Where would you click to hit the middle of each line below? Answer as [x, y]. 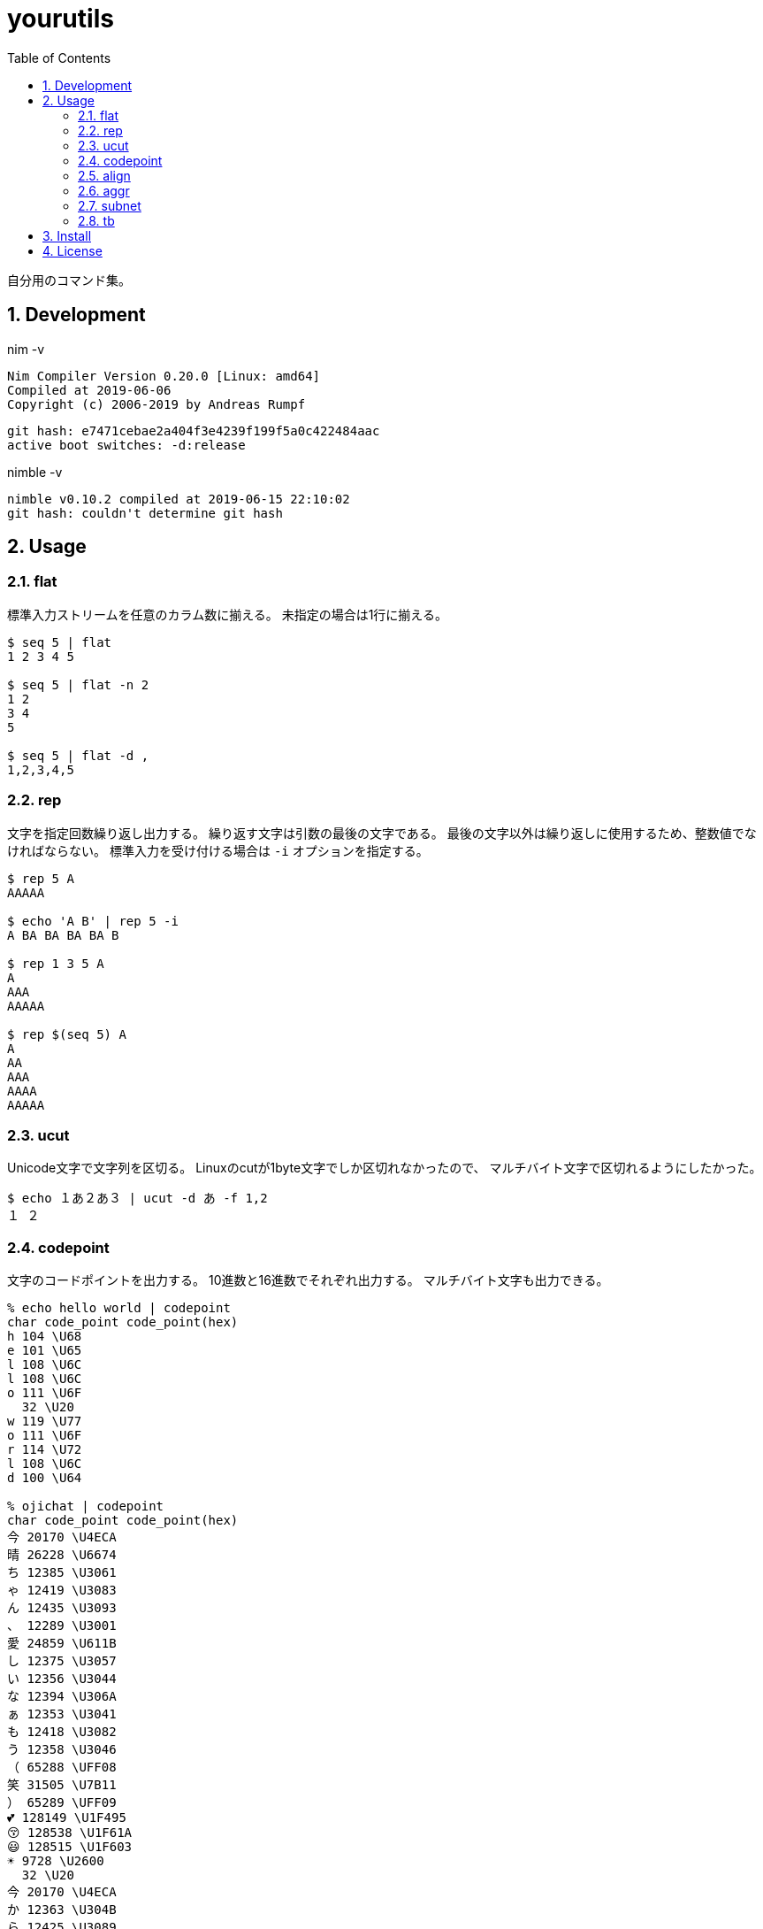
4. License [72, 250]
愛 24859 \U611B [62, 1644]
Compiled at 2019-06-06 [89, 390]
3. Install [67, 235]
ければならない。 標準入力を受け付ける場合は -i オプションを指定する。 [218, 850]
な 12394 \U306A [62, 1697]
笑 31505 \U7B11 [62, 1785]
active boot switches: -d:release [126, 445]
